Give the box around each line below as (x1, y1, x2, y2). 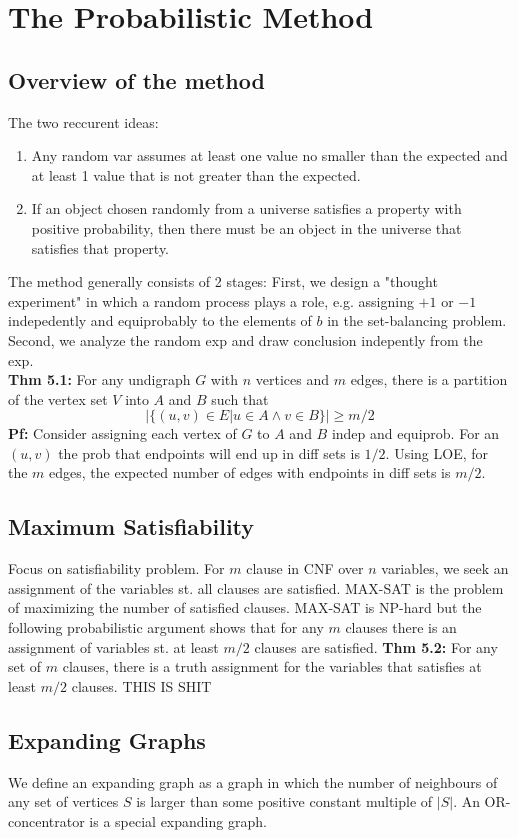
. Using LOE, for (385, 442, 489, 463)
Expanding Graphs (8, 724, 206, 755)
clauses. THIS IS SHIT (71, 675, 212, 696)
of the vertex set (8, 388, 108, 409)
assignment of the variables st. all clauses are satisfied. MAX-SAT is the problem (8, 577, 504, 598)
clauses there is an (345, 617, 457, 638)
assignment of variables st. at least (8, 636, 219, 657)
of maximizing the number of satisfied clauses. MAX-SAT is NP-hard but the (8, 597, 482, 618)
